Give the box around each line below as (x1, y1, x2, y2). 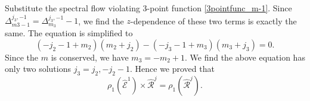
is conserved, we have (51, 50, 129, 63)
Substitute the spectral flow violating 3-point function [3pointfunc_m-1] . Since (5, 2, 292, 14)
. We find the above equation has (185, 50, 305, 63)
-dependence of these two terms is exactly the (130, 14, 297, 27)
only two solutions (5, 62, 71, 75)
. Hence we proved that (129, 62, 215, 75)
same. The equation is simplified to (5, 27, 133, 39)
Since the (5, 50, 38, 63)
